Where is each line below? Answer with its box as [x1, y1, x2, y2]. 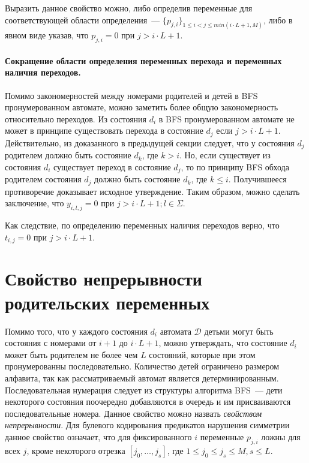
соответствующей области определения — [5, 13, 160, 26]
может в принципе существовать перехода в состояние [5, 124, 203, 137]
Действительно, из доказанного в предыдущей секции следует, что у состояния [5, 136, 295, 149]
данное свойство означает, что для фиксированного [5, 430, 192, 443]
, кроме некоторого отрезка [26, 444, 125, 456]
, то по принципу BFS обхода [181, 160, 289, 173]
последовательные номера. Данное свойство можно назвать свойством [5, 407, 262, 419]
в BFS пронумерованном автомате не [158, 112, 295, 125]
